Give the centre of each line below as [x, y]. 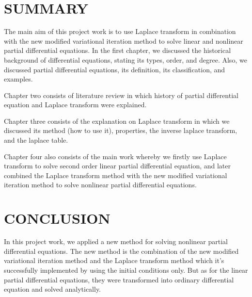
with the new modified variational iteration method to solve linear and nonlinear [124, 41]
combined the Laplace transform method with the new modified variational [116, 175]
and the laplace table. [36, 140]
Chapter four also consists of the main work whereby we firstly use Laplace [115, 156]
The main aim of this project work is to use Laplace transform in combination [120, 31]
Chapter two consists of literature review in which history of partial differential [121, 95]
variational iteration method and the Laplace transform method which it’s [114, 260]
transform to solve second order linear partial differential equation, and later [118, 166]
